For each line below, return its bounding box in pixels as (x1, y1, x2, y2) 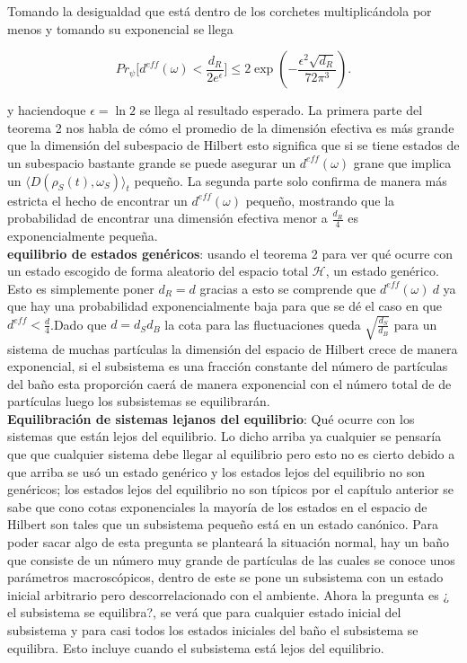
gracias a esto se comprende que (199, 278, 376, 297)
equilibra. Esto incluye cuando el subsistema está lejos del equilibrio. (7, 638, 384, 657)
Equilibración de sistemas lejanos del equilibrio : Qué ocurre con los (7, 409, 415, 428)
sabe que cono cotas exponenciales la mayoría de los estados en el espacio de (7, 497, 427, 516)
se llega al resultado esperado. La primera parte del (139, 101, 423, 119)
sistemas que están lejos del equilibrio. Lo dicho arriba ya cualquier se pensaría (7, 427, 442, 446)
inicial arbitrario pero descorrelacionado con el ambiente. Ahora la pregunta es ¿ (7, 585, 450, 604)
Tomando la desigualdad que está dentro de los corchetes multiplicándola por (7, 2, 432, 20)
